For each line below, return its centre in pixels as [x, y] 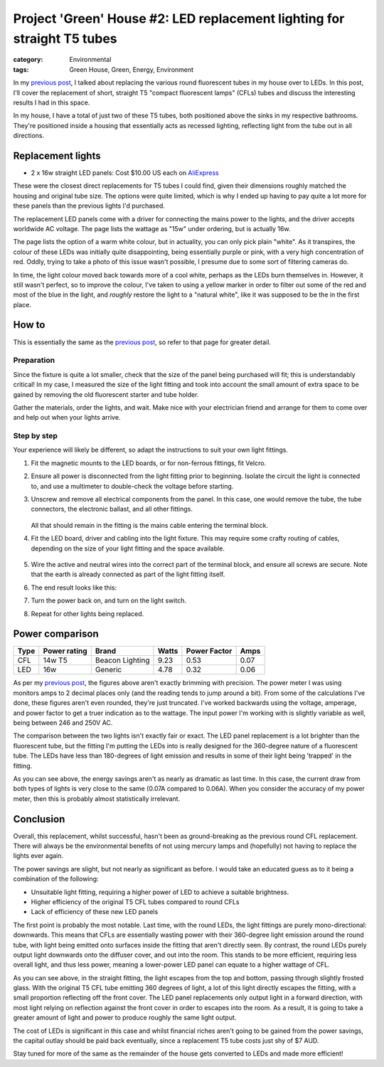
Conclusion [39, 819]
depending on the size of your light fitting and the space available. [128, 548]
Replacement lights [57, 155]
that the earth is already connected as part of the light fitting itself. [128, 574]
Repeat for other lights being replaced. [87, 614]
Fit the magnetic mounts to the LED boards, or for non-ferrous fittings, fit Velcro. [149, 463]
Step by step [36, 436]
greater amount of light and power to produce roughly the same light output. [125, 1018]
